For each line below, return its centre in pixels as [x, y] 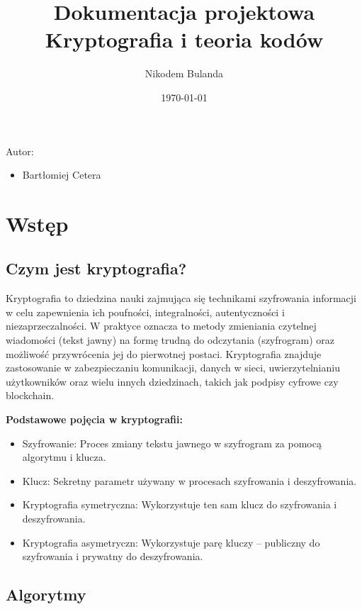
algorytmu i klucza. [64, 457]
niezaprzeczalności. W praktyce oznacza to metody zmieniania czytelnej [161, 326]
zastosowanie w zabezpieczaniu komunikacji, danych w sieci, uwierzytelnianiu [173, 368]
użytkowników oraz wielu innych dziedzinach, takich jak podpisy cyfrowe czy [172, 381]
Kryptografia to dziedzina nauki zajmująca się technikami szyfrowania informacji [181, 298]
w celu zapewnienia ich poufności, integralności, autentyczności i [145, 312]
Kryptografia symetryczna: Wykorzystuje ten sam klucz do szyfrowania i [180, 504]
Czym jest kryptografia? [96, 268]
